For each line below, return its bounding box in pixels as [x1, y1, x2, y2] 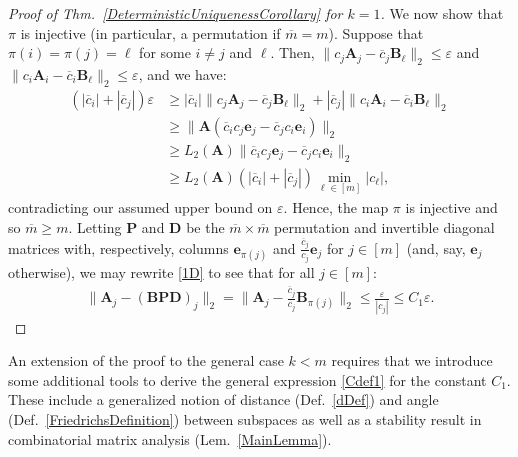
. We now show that [380, 3, 504, 23]
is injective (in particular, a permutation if [20, 22, 281, 43]
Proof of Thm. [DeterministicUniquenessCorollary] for [8, 3, 343, 23]
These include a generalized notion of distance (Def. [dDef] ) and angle [8, 389, 439, 410]
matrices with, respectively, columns [8, 237, 229, 258]
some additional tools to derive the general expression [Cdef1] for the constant [8, 369, 487, 390]
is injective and [405, 196, 498, 217]
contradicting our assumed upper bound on [8, 196, 273, 217]
